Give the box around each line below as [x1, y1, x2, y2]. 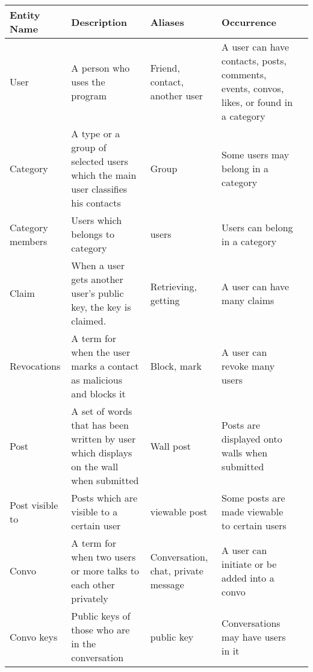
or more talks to [71, 564, 139, 577]
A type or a [71, 126, 120, 140]
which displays [71, 446, 132, 459]
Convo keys [10, 629, 58, 644]
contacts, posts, [222, 54, 287, 67]
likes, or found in [222, 95, 293, 109]
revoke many [222, 359, 275, 373]
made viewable [222, 505, 284, 518]
